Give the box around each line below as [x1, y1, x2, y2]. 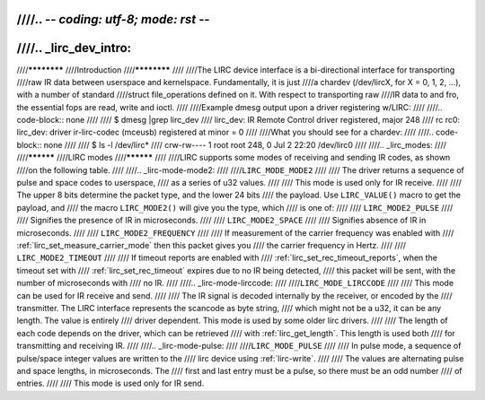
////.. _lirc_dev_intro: [16, 40, 132, 56]
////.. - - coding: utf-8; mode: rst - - [16, 12, 210, 27]
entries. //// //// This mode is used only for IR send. [16, 378, 205, 389]
